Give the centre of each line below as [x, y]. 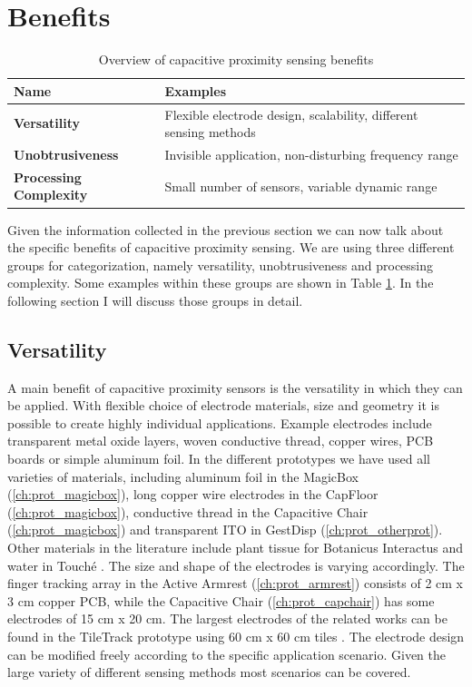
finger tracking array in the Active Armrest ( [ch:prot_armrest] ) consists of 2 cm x [236, 583]
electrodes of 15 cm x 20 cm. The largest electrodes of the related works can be [227, 618]
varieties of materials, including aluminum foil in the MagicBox [183, 476]
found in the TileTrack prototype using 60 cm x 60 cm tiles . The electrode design [236, 637]
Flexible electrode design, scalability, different [291, 114]
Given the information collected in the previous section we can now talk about [226, 229]
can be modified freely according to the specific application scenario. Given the [226, 654]
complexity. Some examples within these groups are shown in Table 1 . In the [221, 283]
